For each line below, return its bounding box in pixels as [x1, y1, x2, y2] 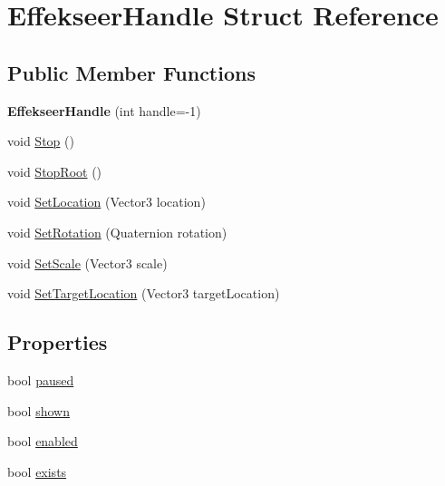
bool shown [7, 401, 70, 420]
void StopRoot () [7, 161, 102, 180]
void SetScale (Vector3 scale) [7, 253, 168, 272]
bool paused [7, 370, 74, 389]
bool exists [7, 462, 67, 481]
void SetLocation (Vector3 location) [7, 192, 206, 211]
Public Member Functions [7, 58, 256, 86]
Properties [7, 328, 108, 356]
